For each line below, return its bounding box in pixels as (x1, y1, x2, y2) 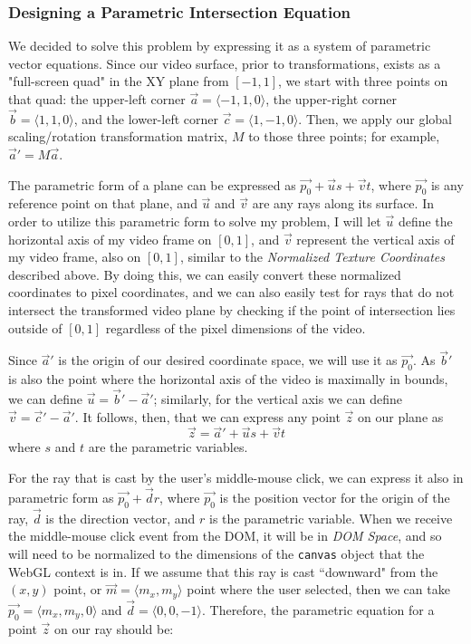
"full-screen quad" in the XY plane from (8, 72, 229, 91)
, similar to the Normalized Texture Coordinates (179, 247, 446, 266)
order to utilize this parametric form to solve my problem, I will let (8, 211, 381, 230)
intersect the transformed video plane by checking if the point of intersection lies (8, 300, 456, 319)
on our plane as (358, 407, 444, 426)
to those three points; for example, (248, 127, 440, 146)
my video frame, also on (8, 247, 141, 266)
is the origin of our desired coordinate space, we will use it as (58, 351, 398, 370)
